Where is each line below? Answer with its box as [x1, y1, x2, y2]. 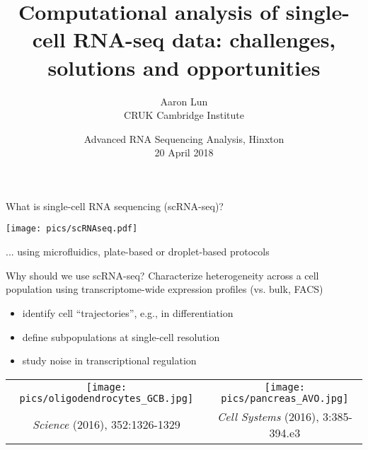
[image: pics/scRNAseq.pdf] [6, 224, 138, 234]
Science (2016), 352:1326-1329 [32, 416, 180, 433]
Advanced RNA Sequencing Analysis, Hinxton [84, 131, 284, 146]
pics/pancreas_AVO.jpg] [221, 392, 349, 404]
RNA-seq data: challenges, [73, 25, 336, 54]
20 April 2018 [154, 145, 214, 160]
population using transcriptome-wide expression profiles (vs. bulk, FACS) [6, 282, 323, 296]
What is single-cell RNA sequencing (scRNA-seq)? [6, 198, 224, 213]
